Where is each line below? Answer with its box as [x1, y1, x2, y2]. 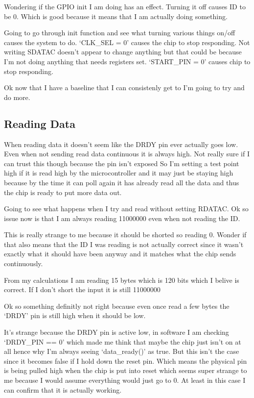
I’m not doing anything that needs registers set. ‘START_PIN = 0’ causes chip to [4, 56, 251, 66]
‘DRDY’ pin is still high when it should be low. [4, 310, 146, 321]
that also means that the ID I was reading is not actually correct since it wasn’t [4, 239, 244, 249]
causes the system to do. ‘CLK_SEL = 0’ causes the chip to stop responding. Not [4, 37, 250, 47]
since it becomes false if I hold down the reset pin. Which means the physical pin [4, 355, 247, 366]
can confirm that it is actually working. [4, 384, 122, 395]
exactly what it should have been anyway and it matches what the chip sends [4, 249, 236, 259]
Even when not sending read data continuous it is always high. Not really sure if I [4, 149, 250, 159]
